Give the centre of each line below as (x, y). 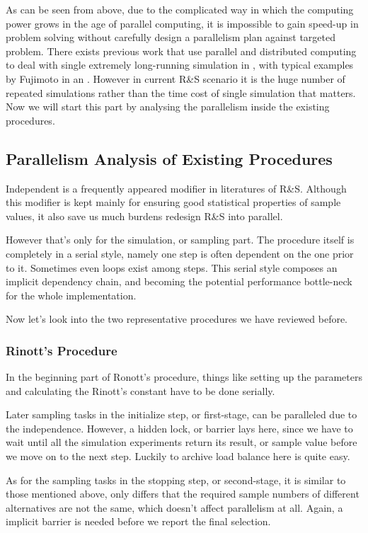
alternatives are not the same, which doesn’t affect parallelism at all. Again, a (174, 507)
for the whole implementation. (71, 295)
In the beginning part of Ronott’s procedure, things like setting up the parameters (184, 377)
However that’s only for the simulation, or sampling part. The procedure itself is (180, 240)
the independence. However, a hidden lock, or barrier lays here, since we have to (179, 428)
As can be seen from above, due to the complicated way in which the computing (180, 9)
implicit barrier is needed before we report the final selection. (138, 521)
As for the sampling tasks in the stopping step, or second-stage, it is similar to (176, 480)
